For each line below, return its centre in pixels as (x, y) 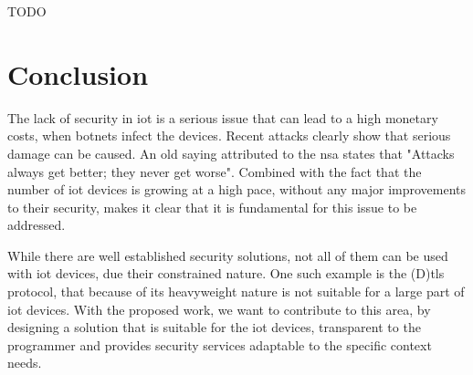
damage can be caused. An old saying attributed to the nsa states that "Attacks (231, 153)
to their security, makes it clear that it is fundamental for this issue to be (212, 207)
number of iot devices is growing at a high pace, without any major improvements (237, 189)
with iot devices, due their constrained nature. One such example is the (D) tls (226, 273)
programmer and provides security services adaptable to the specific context (220, 344)
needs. (25, 363)
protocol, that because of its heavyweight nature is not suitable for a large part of (236, 292)
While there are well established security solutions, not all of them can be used (228, 255)
